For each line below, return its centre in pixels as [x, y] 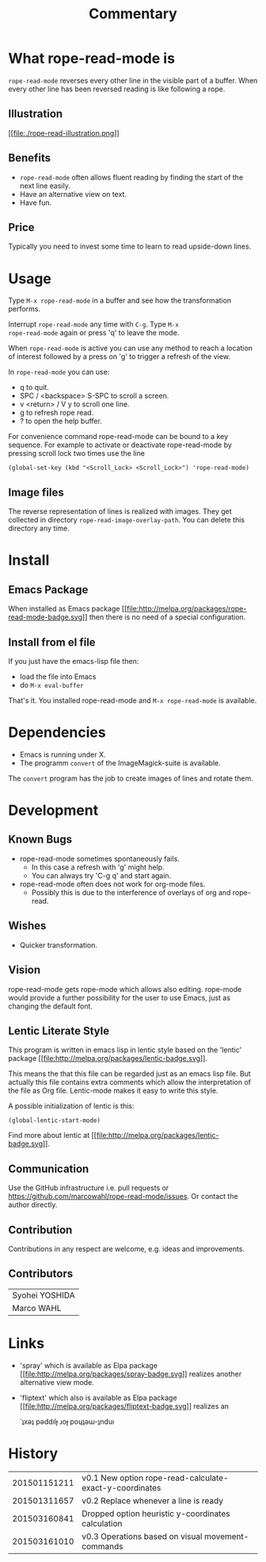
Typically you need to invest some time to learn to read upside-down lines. [130, 246]
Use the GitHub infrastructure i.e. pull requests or [89, 1188]
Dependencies [57, 733]
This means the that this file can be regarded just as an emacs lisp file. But [129, 1074]
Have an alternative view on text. [73, 194]
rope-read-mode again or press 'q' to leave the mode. [94, 333]
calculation [102, 1523]
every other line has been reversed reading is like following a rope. [117, 89]
